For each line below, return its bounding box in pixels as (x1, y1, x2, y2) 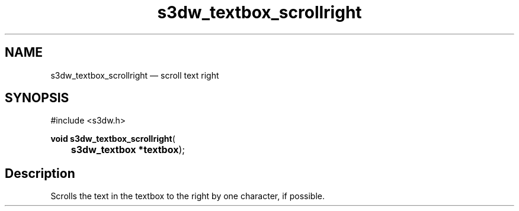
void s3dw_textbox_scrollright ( (50, 134, 175, 144)
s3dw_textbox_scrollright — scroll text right (50, 70, 219, 80)
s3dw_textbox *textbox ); (71, 144, 185, 156)
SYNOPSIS (5, 90, 69, 106)
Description (5, 165, 75, 181)
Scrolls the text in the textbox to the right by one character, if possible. (50, 191, 325, 202)
